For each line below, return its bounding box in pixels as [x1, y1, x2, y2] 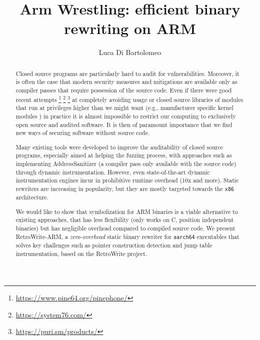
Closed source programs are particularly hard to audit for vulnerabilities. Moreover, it [15, 69, 239, 77]
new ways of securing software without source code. [15, 128, 150, 137]
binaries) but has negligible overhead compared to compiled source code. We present [15, 224, 235, 232]
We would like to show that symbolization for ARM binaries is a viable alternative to [15, 207, 238, 215]
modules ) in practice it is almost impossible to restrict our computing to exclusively [15, 111, 236, 120]
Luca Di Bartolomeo [98, 47, 161, 57]
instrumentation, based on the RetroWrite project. [15, 249, 147, 257]
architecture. [15, 193, 48, 201]
